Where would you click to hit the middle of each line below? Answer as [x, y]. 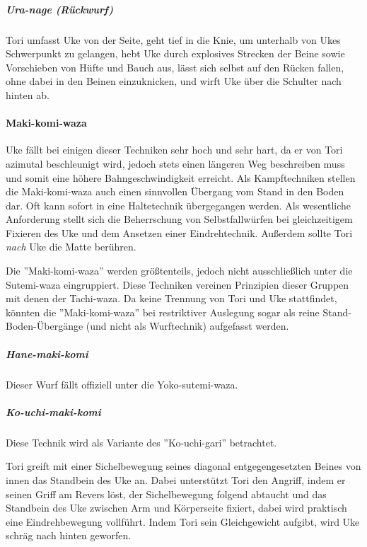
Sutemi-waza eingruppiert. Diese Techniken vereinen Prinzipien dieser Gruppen [177, 284]
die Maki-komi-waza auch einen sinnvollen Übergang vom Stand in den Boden [175, 191]
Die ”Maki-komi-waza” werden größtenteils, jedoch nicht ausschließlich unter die [179, 271]
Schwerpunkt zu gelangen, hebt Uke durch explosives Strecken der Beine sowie [175, 53]
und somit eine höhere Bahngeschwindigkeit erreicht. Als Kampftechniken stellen [181, 177]
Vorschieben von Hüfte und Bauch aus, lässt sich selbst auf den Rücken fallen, [175, 67]
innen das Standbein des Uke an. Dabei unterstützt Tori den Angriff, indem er [176, 479]
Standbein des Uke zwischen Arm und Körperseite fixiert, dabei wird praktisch [176, 508]
